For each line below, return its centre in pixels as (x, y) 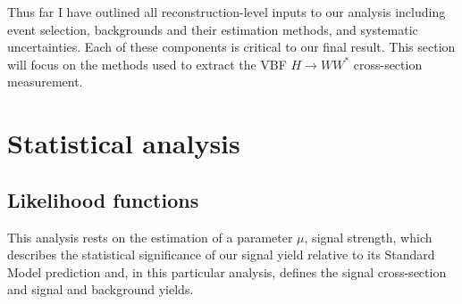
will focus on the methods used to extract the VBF (147, 64)
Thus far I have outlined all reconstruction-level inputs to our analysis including (227, 12)
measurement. (45, 82)
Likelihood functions (103, 199)
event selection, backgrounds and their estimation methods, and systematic (213, 29)
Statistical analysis (124, 143)
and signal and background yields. (101, 289)
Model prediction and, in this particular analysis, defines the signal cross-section (227, 271)
